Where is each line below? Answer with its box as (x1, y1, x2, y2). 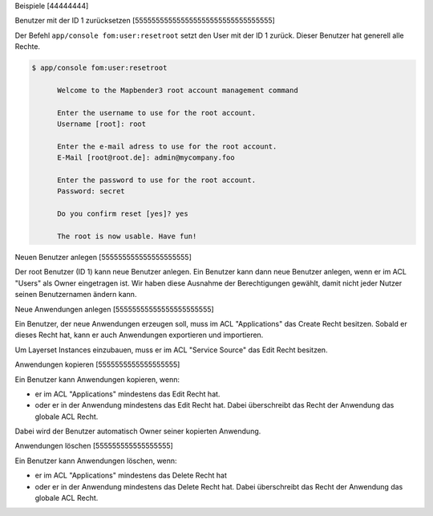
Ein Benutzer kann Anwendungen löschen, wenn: (14, 456, 177, 465)
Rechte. (14, 42, 40, 51)
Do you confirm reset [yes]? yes (57, 209, 188, 218)
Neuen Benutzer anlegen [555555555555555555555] (14, 253, 192, 262)
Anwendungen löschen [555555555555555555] (14, 441, 174, 451)
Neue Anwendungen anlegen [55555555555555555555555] (14, 304, 214, 314)
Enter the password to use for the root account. (57, 176, 257, 185)
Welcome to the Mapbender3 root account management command (57, 85, 298, 95)
